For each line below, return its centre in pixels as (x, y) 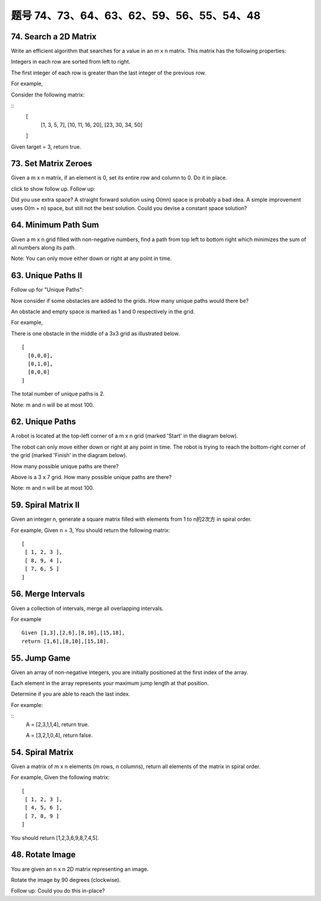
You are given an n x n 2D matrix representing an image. (80, 869)
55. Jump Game (41, 658)
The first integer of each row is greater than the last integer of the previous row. (108, 73)
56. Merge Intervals (48, 594)
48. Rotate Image (43, 855)
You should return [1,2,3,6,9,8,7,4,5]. (55, 838)
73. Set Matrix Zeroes (51, 164)
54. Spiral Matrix (42, 752)
